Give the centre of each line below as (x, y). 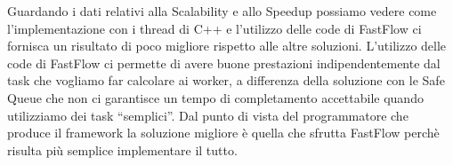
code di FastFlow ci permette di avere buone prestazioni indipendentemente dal (224, 63)
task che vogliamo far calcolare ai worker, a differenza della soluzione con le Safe (226, 80)
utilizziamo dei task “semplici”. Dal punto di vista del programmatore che (208, 115)
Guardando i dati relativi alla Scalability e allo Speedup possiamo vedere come (222, 11)
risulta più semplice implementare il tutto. (122, 149)
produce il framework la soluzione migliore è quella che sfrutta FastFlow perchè (223, 133)
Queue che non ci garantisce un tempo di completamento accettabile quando (215, 97)
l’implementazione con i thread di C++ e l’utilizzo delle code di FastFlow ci (214, 28)
